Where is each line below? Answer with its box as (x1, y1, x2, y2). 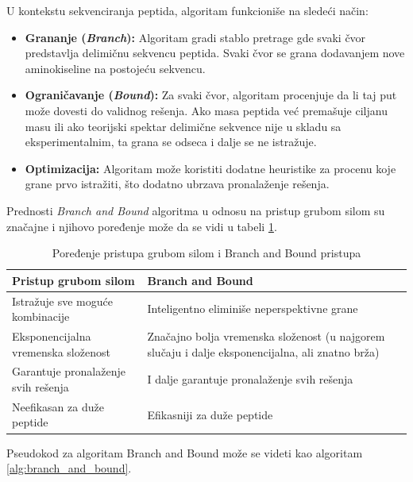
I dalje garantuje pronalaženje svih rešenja (147, 371, 353, 388)
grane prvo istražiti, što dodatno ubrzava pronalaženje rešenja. (25, 175, 330, 192)
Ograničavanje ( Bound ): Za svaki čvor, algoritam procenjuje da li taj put (25, 87, 397, 103)
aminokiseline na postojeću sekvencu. (25, 60, 206, 76)
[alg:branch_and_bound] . (6, 460, 132, 476)
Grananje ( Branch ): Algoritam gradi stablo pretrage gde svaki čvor (25, 29, 366, 45)
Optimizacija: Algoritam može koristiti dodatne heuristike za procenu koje (25, 160, 396, 176)
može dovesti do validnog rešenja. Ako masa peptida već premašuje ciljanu (25, 102, 388, 118)
